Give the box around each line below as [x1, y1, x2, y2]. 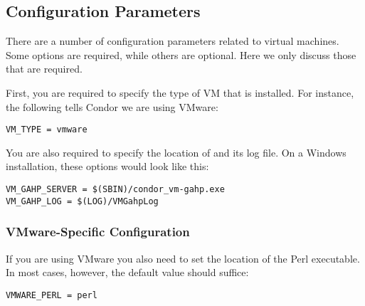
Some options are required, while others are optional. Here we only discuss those [6, 47, 356, 62]
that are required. [6, 61, 83, 76]
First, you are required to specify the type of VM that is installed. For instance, [6, 85, 354, 100]
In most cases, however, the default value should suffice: [6, 265, 249, 280]
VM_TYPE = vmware [6, 125, 88, 135]
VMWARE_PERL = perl [6, 290, 97, 300]
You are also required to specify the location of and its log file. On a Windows [6, 144, 347, 159]
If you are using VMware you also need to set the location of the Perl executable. [6, 250, 360, 265]
